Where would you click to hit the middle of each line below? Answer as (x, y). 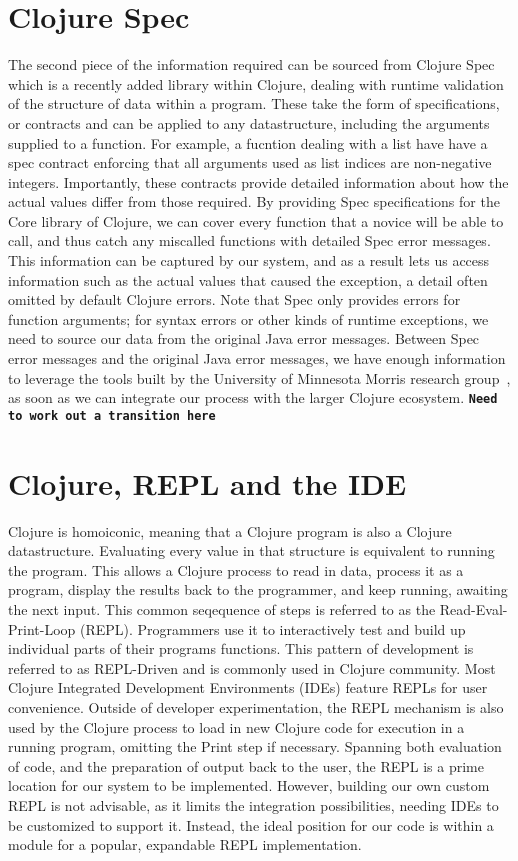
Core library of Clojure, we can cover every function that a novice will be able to (256, 220)
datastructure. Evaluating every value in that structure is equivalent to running (251, 550)
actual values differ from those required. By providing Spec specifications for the (254, 201)
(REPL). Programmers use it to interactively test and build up (273, 628)
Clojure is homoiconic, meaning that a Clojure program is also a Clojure (230, 530)
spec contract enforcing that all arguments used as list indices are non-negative (250, 162)
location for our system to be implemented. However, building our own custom (249, 785)
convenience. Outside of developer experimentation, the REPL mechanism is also (256, 707)
